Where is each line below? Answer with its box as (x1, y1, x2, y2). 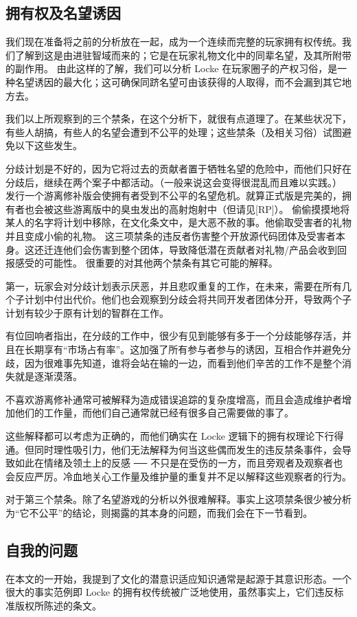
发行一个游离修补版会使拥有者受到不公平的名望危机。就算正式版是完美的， (5, 188, 342, 203)
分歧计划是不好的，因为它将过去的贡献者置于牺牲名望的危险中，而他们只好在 (5, 161, 352, 175)
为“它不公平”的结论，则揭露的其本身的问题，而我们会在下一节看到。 (5, 506, 313, 520)
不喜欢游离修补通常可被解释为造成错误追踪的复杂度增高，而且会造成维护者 (5, 392, 342, 406)
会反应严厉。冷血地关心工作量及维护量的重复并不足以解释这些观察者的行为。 (5, 469, 352, 483)
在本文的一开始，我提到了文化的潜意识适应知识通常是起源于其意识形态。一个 (5, 571, 352, 585)
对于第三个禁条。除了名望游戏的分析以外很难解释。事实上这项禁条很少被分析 (5, 492, 352, 506)
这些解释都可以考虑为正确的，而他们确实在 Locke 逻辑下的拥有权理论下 (5, 429, 325, 443)
